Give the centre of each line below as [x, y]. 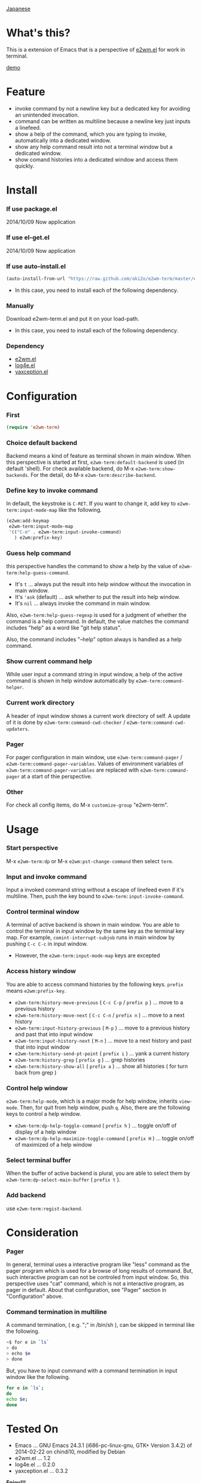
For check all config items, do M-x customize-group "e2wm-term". [87, 805]
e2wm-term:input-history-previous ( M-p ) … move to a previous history [102, 1028]
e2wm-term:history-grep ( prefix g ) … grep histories [80, 1060]
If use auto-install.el [36, 266]
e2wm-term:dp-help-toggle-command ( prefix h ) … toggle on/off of [96, 1126]
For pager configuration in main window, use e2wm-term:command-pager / [94, 757]
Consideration [42, 1232]
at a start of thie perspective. [57, 777]
